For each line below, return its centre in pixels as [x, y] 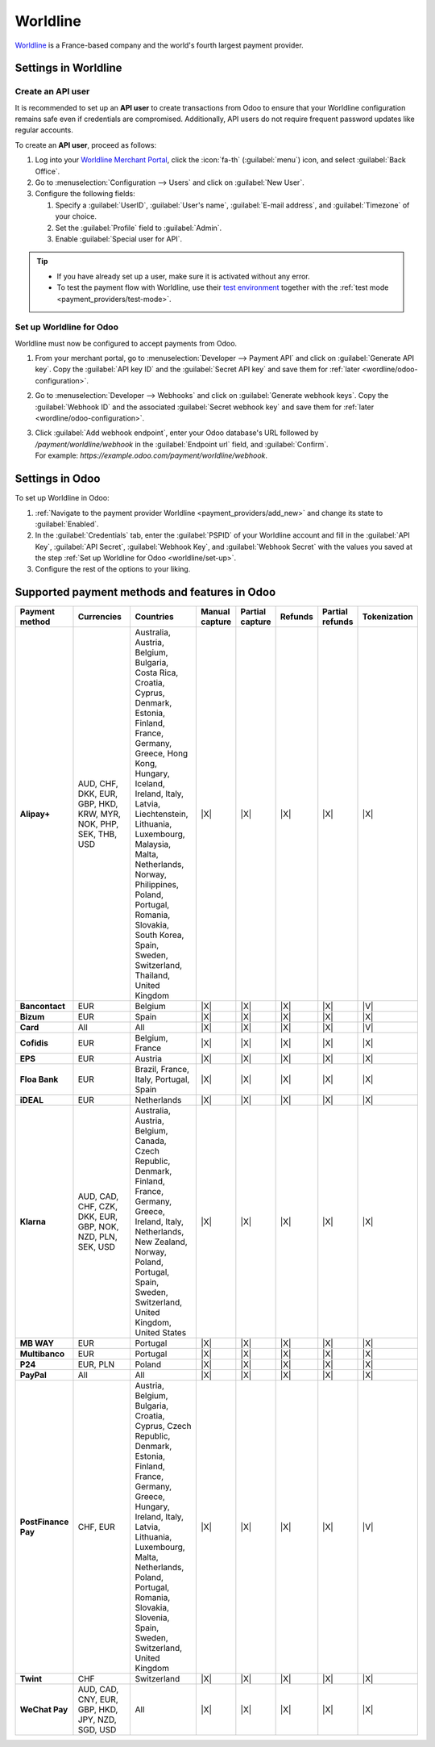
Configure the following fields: [85, 194]
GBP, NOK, [98, 1227]
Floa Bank [39, 1079]
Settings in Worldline [68, 68]
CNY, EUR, [98, 1699]
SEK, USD [97, 1247]
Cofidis [34, 1043]
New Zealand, [162, 1242]
